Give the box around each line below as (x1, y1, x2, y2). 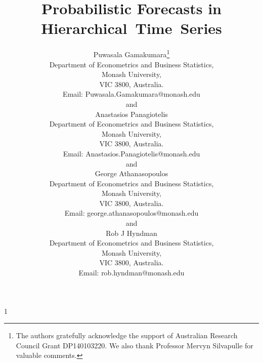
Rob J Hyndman (106, 227, 157, 238)
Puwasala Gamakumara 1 (93, 48, 170, 59)
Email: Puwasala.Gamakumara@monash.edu (63, 89, 200, 99)
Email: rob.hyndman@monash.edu (78, 267, 185, 278)
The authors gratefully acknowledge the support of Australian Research (16, 330, 238, 341)
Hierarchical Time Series (41, 18, 222, 38)
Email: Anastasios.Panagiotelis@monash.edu (63, 148, 200, 158)
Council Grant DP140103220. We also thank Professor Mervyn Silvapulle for (16, 340, 253, 350)
